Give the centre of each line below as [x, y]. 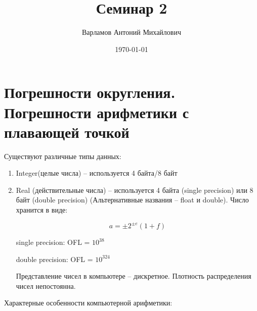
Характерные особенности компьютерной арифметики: [88, 303]
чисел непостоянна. [46, 286]
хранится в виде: [42, 210]
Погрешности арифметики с [97, 112]
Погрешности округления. [90, 92]
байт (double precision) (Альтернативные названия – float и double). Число [132, 200]
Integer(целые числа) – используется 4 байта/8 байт [97, 173]
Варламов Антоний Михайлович [132, 32]
